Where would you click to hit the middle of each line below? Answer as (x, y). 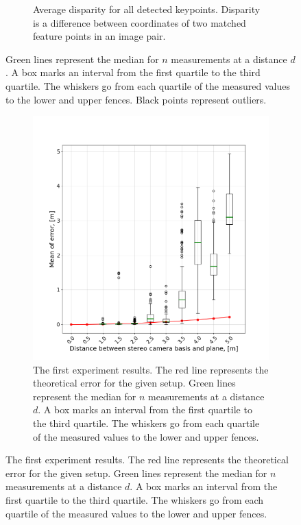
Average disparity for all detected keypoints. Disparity (147, 9)
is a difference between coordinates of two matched (140, 22)
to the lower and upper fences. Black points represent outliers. (136, 99)
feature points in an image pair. (99, 36)
